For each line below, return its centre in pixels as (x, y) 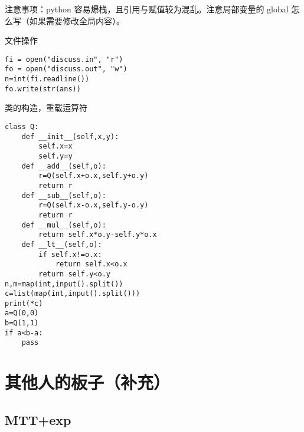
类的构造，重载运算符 (46, 108)
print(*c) (24, 303)
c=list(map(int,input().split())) (73, 294)
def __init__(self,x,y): (70, 136)
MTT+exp (38, 419)
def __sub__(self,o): (64, 195)
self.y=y (55, 156)
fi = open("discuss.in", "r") (64, 59)
